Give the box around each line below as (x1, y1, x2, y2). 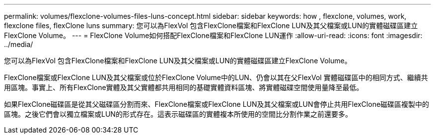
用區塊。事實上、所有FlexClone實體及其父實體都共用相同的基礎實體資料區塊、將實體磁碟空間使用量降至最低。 (4, 83, 363, 92)
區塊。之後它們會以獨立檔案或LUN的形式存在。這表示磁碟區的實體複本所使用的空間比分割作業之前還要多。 (4, 110, 352, 118)
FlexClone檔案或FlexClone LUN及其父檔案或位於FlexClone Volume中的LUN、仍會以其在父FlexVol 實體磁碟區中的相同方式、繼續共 (4, 73, 428, 82)
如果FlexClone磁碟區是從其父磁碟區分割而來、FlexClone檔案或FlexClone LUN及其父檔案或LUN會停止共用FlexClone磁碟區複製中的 (4, 100, 430, 108)
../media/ (4, 40, 33, 48)
